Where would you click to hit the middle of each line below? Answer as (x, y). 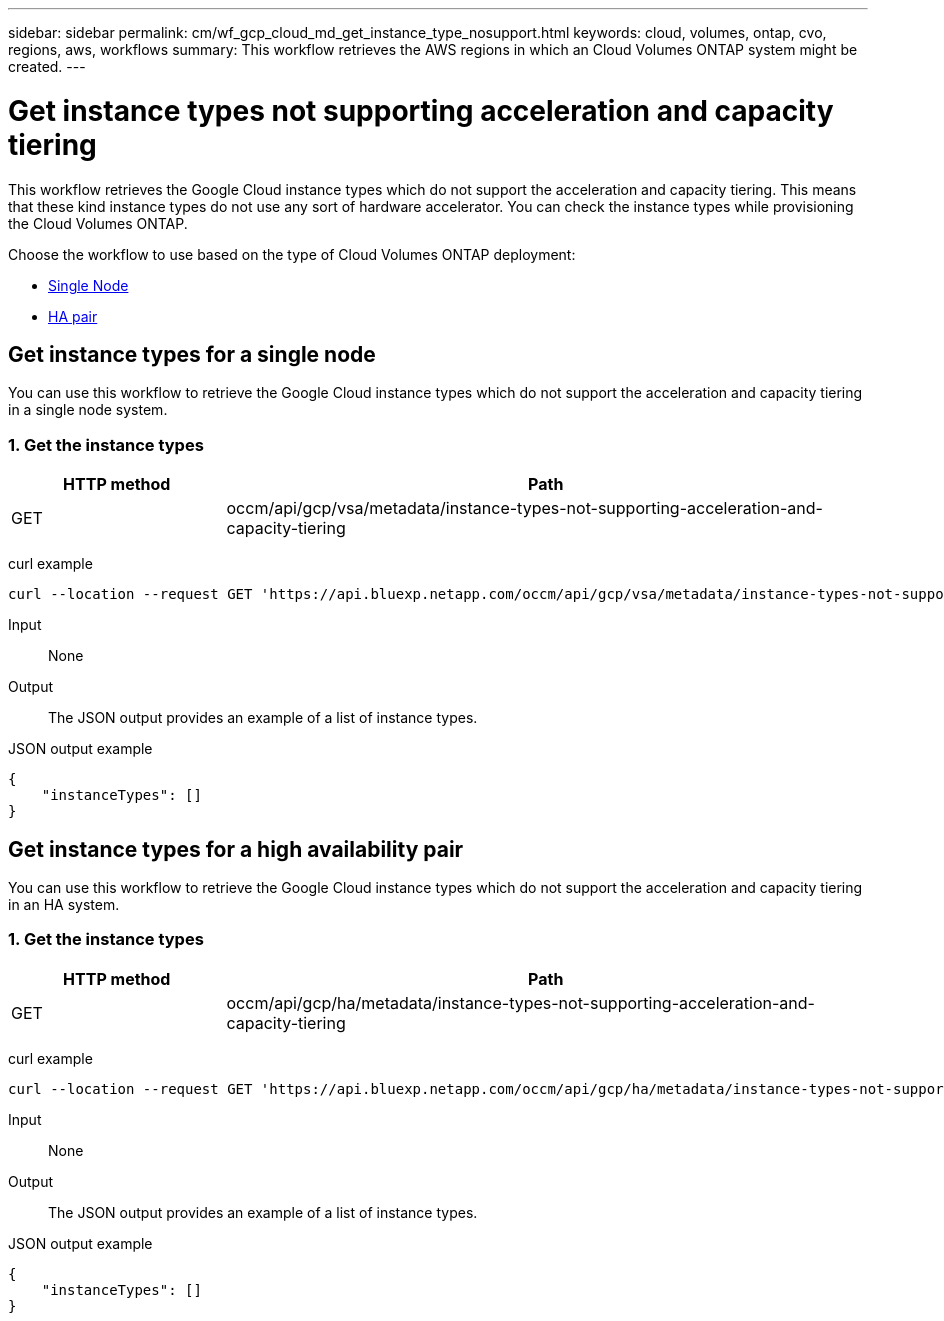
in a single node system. (88, 410)
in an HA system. (64, 904)
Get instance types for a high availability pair (236, 849)
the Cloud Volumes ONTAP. (98, 223)
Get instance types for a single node (192, 354)
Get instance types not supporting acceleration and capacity (421, 110)
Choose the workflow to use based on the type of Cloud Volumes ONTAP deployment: (292, 254)
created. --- (47, 66)
